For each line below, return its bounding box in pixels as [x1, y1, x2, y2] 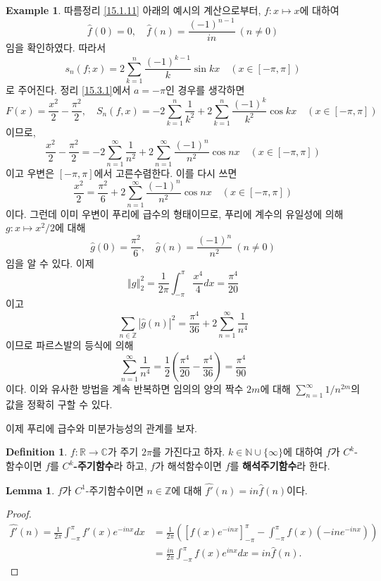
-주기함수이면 [85, 482, 144, 497]
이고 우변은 [6, 165, 55, 180]
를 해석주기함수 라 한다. [230, 458, 330, 473]
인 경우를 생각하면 [165, 82, 245, 97]
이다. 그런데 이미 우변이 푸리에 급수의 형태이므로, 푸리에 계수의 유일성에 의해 [6, 206, 344, 221]
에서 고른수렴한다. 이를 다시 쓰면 [94, 165, 237, 180]
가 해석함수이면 [155, 458, 222, 473]
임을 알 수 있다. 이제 [6, 256, 94, 271]
